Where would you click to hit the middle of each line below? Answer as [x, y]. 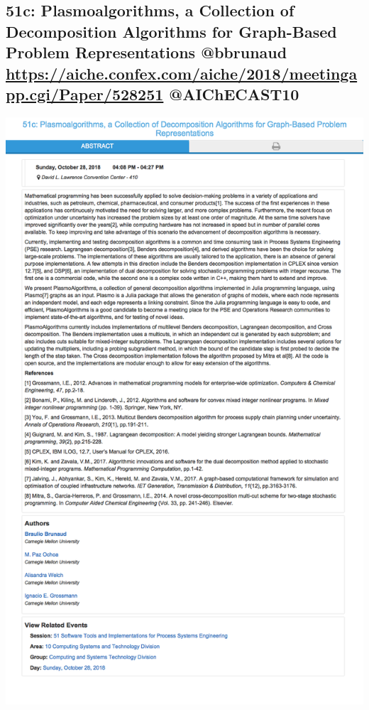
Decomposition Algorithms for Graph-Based [171, 31]
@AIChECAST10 [234, 93]
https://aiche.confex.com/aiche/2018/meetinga [182, 73]
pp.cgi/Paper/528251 [85, 93]
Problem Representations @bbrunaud [147, 52]
